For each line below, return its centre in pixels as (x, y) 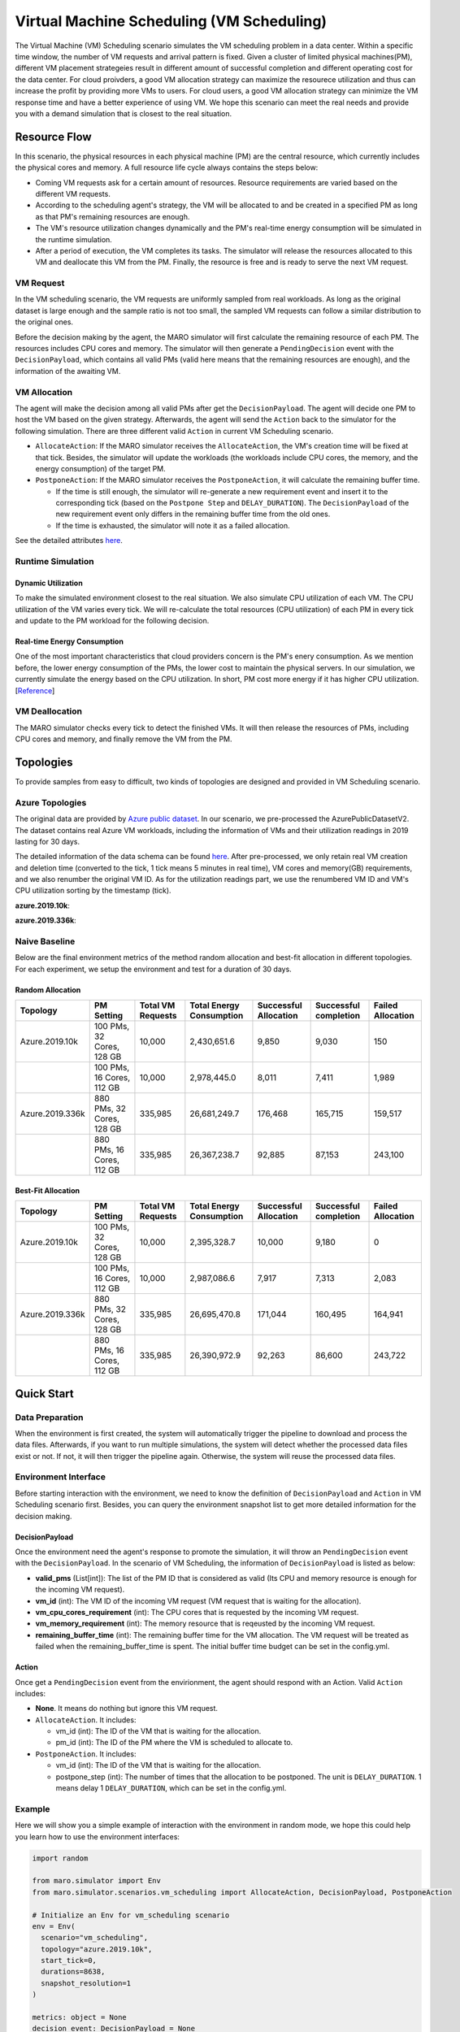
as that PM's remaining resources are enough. (113, 216)
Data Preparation (49, 1417)
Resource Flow (54, 137)
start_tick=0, (69, 1960)
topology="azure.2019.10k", (97, 1949)
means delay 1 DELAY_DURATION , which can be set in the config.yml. (171, 1788)
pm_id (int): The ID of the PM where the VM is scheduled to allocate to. (174, 1743)
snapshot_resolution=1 (86, 1983)
